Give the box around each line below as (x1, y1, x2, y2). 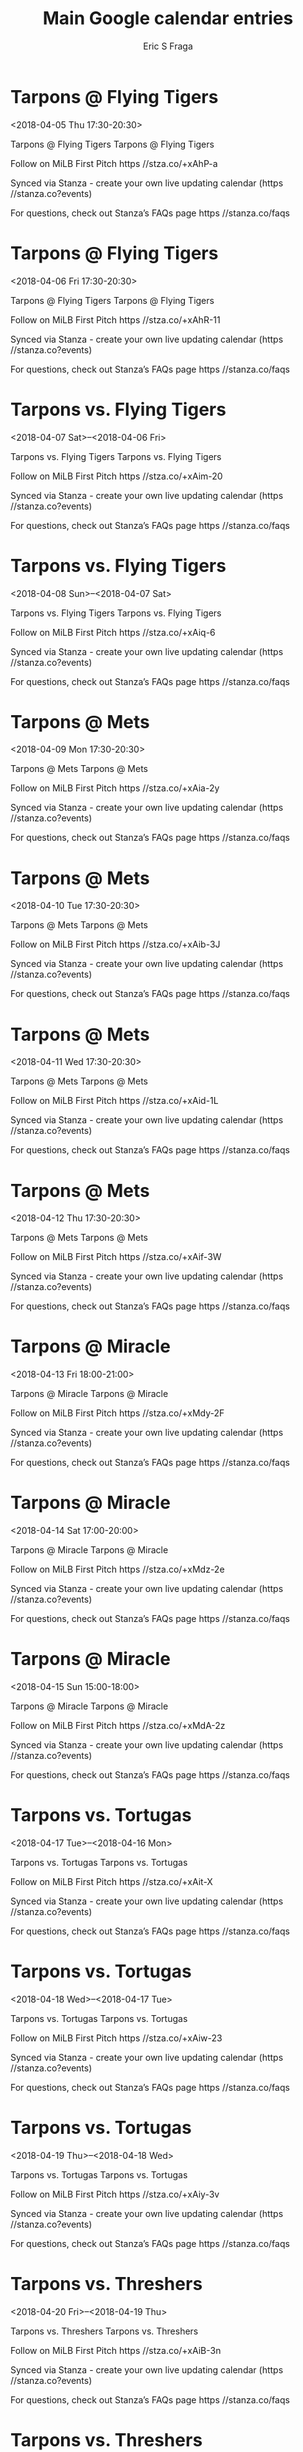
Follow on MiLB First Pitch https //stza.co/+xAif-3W (10, 1251, 222, 1263)
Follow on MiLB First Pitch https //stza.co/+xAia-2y (10, 782, 220, 794)
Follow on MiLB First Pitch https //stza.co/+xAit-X (10, 1876, 213, 1887)
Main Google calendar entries (42, 7, 294, 30)
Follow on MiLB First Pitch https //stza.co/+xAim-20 (10, 470, 223, 482)
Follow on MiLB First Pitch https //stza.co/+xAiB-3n (10, 2344, 222, 2356)
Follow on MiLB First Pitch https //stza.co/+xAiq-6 (10, 626, 216, 638)
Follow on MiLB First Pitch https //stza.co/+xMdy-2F (10, 1407, 225, 1419)
